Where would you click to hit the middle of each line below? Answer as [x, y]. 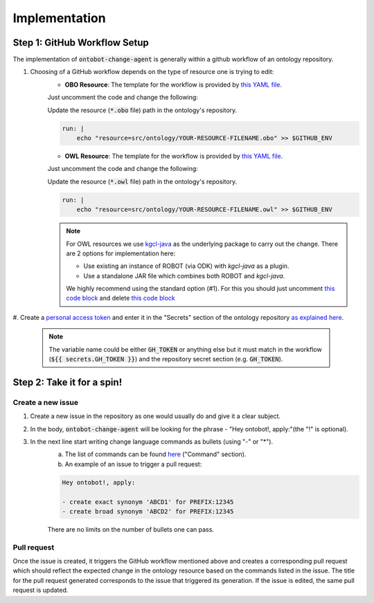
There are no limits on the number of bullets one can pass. [131, 529]
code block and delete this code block [121, 298]
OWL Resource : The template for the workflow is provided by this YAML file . [174, 156]
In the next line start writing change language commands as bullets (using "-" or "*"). [152, 441]
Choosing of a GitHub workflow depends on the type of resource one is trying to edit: [152, 72]
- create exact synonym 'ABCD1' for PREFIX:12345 [148, 502]
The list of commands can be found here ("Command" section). [155, 454]
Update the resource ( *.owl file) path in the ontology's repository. [142, 181]
